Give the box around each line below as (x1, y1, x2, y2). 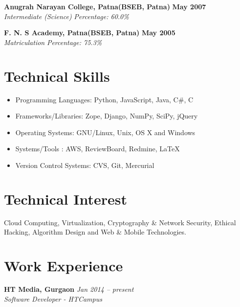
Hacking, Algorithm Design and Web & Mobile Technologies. (4, 227, 186, 237)
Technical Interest (4, 189, 127, 209)
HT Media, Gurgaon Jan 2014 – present (4, 283, 134, 294)
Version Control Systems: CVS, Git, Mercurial (15, 160, 154, 170)
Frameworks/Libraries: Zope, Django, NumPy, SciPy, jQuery (15, 111, 198, 121)
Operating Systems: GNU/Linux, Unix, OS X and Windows (15, 127, 196, 137)
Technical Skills (4, 66, 110, 86)
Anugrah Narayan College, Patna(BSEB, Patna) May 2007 (4, 1, 206, 11)
